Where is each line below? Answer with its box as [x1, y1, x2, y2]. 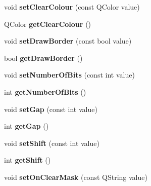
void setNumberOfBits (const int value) [4, 69, 135, 80]
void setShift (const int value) [4, 137, 99, 148]
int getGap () [4, 121, 49, 131]
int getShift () [4, 155, 51, 165]
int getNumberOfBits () [4, 86, 86, 97]
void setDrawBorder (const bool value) [4, 35, 132, 46]
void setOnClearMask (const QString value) [4, 171, 147, 182]
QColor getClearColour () [4, 18, 91, 29]
